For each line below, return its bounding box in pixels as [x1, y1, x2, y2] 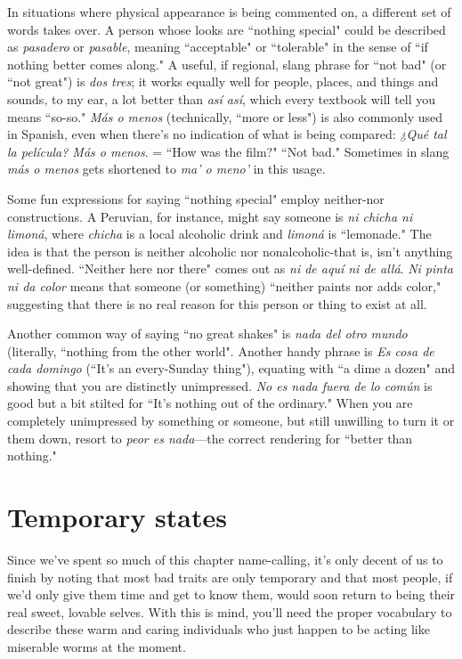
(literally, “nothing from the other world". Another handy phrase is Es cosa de [7, 341, 434, 360]
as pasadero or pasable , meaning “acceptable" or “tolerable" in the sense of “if [7, 37, 428, 56]
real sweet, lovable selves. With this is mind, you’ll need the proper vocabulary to [7, 602, 452, 621]
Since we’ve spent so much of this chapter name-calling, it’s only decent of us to [7, 549, 443, 568]
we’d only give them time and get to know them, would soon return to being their [7, 585, 456, 604]
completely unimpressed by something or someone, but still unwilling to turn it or [7, 411, 455, 430]
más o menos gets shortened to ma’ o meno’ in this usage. [7, 159, 326, 178]
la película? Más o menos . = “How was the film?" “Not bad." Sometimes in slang [7, 142, 450, 160]
